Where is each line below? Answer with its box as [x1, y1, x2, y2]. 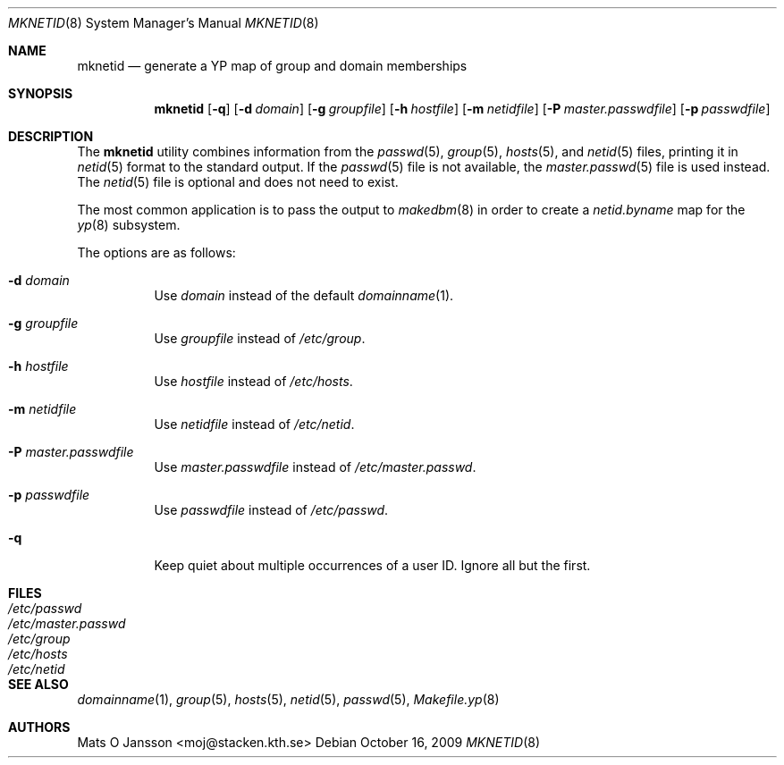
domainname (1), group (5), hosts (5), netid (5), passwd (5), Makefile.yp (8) [77, 692, 500, 707]
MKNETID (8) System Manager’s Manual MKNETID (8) [8, 15, 319, 30]
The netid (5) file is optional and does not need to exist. [77, 174, 399, 189]
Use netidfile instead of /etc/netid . [154, 416, 355, 432]
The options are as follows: [77, 245, 236, 260]
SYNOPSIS [8, 86, 73, 101]
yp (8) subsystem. [77, 217, 181, 232]
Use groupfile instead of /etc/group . [154, 331, 366, 346]
